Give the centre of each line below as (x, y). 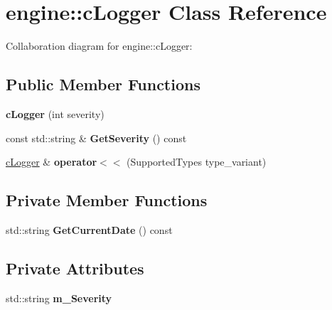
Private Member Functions (107, 200)
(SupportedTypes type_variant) (197, 162)
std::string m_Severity (59, 298)
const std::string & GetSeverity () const (96, 138)
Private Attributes (75, 268)
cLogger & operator (52, 162)
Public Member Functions (103, 84)
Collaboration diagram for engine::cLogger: (99, 46)
